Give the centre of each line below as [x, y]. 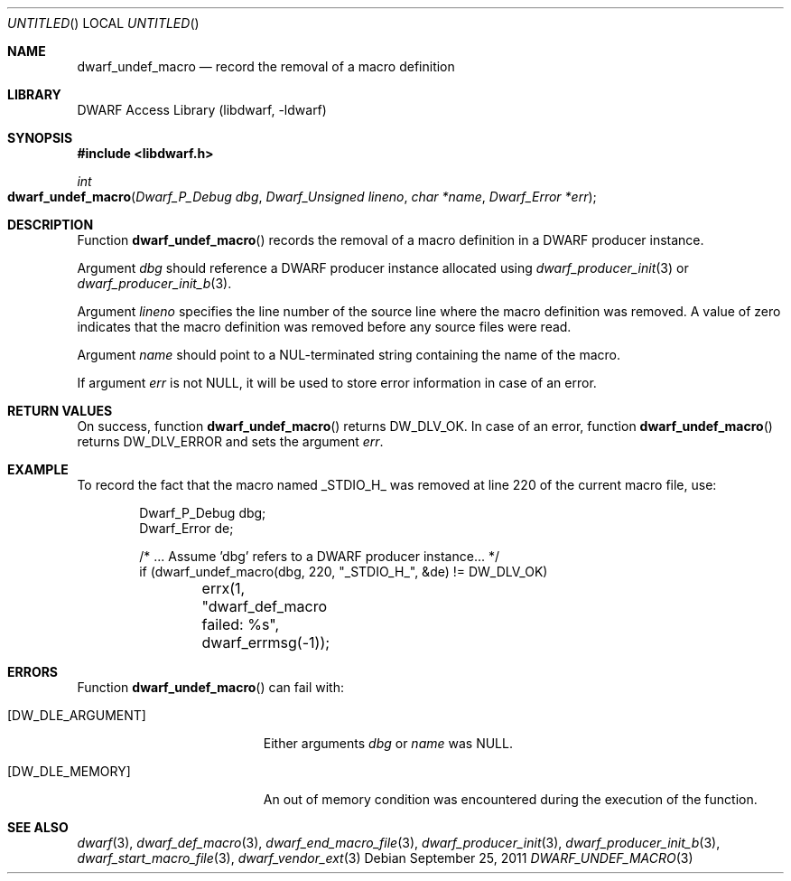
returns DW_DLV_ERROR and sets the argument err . [230, 441]
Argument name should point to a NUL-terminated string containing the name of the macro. [349, 355]
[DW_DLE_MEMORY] [69, 771]
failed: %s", [241, 624]
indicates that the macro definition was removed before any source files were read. [324, 327]
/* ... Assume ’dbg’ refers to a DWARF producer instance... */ [319, 556]
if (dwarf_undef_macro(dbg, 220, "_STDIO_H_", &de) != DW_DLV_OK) [344, 572]
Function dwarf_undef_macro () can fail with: [210, 687]
